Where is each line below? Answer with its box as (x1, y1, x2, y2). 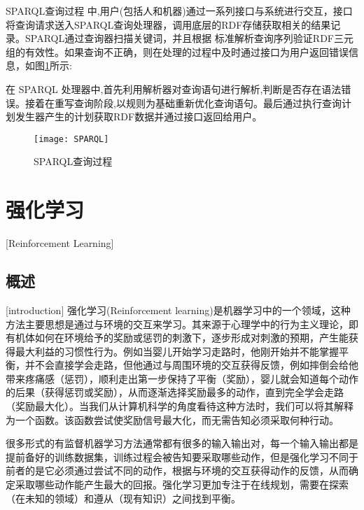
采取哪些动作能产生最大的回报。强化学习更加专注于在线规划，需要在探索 (15, 477, 349, 492)
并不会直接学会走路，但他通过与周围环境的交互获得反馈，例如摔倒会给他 (24, 357, 358, 372)
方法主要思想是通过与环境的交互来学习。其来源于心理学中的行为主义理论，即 (6, 316, 358, 331)
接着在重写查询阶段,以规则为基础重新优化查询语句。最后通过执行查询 (24, 95, 342, 110)
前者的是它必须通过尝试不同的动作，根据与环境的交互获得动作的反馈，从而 (6, 463, 349, 478)
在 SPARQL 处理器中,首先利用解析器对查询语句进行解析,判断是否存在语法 (6, 81, 342, 96)
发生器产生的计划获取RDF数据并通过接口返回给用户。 (15, 109, 262, 124)
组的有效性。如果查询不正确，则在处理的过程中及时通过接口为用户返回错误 (6, 44, 349, 59)
